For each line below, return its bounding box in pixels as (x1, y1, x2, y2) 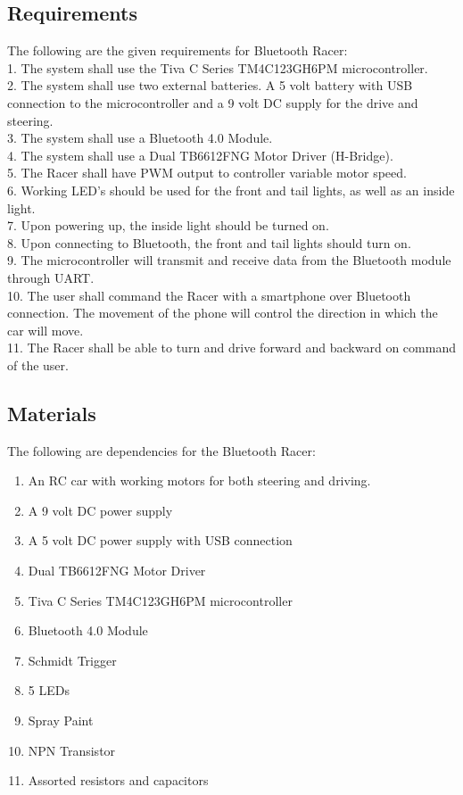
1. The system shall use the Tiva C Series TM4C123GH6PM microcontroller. (7, 58, 428, 77)
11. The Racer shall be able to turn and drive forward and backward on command (7, 338, 456, 357)
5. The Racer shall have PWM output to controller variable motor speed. (7, 163, 407, 182)
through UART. (7, 268, 95, 286)
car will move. (7, 320, 84, 339)
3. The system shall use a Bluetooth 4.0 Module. (7, 128, 273, 147)
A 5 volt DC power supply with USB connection (28, 531, 293, 550)
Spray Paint (28, 711, 94, 730)
